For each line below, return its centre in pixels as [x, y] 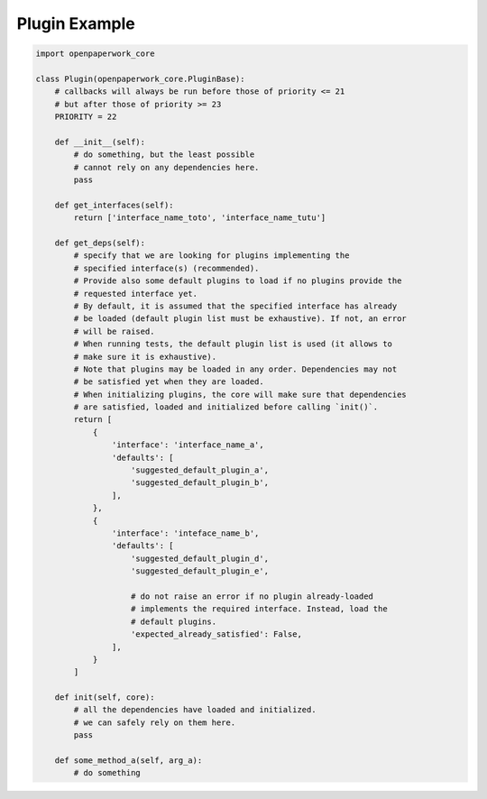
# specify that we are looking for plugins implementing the [211, 256]
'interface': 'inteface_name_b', [185, 533]
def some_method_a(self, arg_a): [129, 761]
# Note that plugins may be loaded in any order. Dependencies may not [235, 369]
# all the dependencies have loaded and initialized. [195, 710]
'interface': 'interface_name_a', [188, 445]
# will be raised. [114, 331]
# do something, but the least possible [164, 155]
